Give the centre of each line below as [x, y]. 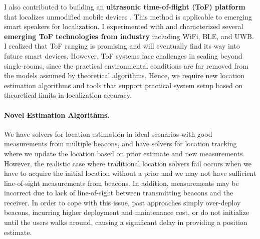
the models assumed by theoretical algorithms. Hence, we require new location [124, 75]
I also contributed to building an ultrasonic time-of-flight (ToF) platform [125, 7]
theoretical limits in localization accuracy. [68, 95]
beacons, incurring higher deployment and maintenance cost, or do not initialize [127, 212]
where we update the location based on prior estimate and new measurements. [124, 153]
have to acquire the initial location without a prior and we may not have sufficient [130, 173]
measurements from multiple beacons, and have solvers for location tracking [120, 144]
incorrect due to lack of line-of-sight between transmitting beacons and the [119, 193]
